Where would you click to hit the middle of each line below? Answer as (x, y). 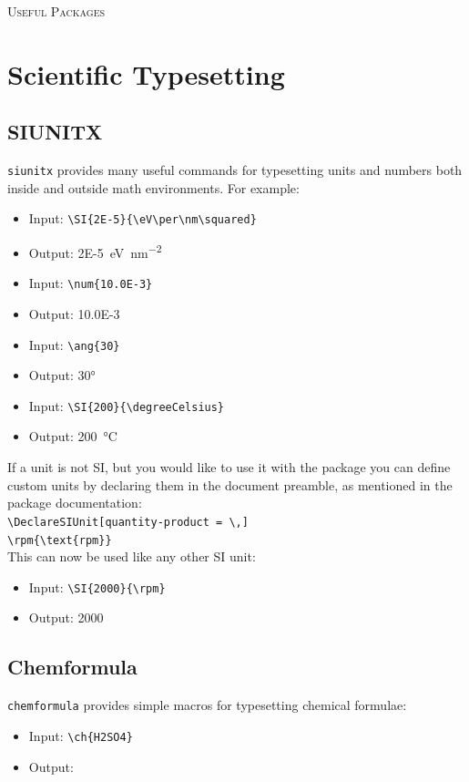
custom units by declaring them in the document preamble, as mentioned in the (230, 484)
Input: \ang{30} (74, 344)
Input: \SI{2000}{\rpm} (97, 586)
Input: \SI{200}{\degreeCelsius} (127, 405)
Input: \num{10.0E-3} (91, 283)
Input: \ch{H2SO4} (81, 735)
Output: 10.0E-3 (74, 313)
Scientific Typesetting (146, 73)
